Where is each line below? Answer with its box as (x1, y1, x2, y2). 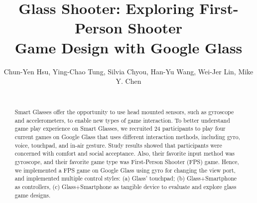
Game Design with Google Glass (14, 37, 243, 57)
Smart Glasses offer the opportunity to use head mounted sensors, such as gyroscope (14, 108, 234, 116)
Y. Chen (116, 76, 141, 86)
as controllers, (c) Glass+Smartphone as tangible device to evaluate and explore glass (14, 182, 237, 191)
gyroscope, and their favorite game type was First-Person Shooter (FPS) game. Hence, (14, 158, 239, 166)
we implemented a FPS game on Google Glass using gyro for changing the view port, (14, 166, 236, 174)
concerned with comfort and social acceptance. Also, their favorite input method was (14, 149, 235, 158)
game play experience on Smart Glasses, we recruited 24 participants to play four (14, 124, 226, 133)
